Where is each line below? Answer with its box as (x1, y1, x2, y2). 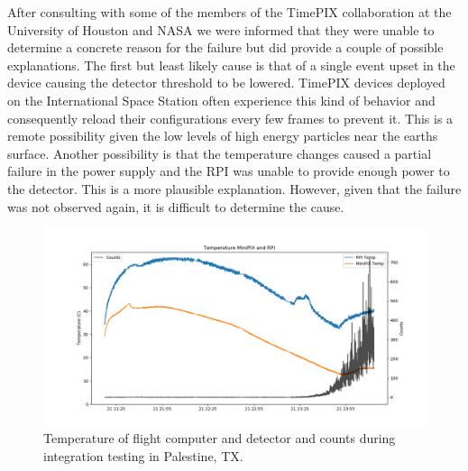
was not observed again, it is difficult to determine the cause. (7, 197, 344, 216)
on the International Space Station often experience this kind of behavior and (7, 90, 436, 109)
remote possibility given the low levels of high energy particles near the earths (7, 126, 438, 145)
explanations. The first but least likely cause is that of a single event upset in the (7, 55, 455, 74)
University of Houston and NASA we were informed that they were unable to (7, 20, 435, 39)
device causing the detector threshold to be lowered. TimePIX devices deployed (7, 73, 445, 92)
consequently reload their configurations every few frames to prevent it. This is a (7, 108, 454, 127)
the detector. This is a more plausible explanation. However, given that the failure (7, 179, 462, 198)
